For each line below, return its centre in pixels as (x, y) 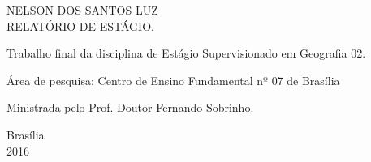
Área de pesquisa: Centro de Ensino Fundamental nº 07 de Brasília (173, 80)
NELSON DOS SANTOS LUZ (82, 10)
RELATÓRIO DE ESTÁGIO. (80, 26)
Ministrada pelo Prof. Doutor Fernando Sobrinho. (130, 107)
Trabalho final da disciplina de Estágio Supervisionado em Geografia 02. (186, 53)
